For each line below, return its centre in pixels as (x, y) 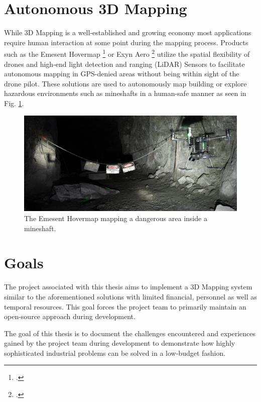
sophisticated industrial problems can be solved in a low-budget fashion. (115, 353)
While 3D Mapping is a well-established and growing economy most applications (128, 32)
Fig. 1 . (14, 103)
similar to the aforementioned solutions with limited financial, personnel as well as (130, 296)
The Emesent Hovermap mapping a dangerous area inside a (116, 218)
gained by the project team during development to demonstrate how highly (120, 343)
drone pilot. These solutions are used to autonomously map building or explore (125, 83)
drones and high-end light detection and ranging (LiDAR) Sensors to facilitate (124, 64)
